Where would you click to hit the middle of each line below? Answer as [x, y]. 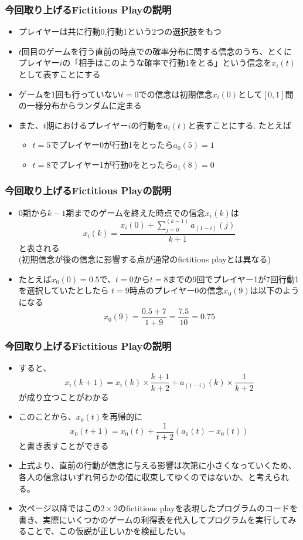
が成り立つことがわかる [64, 396]
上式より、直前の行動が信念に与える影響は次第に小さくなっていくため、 [157, 465]
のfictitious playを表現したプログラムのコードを [208, 508]
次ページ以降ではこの [59, 508]
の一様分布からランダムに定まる [80, 105]
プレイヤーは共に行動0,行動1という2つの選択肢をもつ [120, 31]
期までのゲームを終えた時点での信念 [135, 212]
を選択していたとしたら [64, 290]
